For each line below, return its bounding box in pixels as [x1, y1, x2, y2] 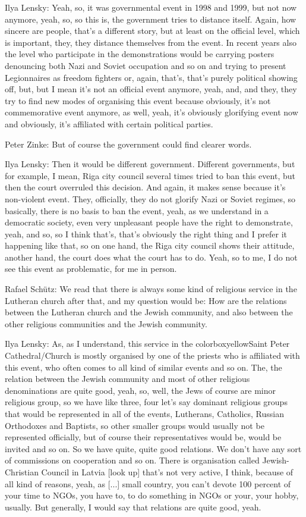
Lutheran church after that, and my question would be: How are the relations [5, 294, 287, 306]
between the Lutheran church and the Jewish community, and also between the [5, 306, 293, 318]
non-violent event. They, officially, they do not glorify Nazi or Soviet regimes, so [5, 192, 296, 205]
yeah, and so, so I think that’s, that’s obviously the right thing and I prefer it [5, 227, 287, 240]
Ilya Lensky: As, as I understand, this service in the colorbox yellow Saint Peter [5, 337, 290, 350]
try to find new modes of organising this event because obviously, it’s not [5, 94, 271, 106]
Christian [5, 465, 39, 478]
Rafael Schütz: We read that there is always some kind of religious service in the [5, 283, 297, 295]
